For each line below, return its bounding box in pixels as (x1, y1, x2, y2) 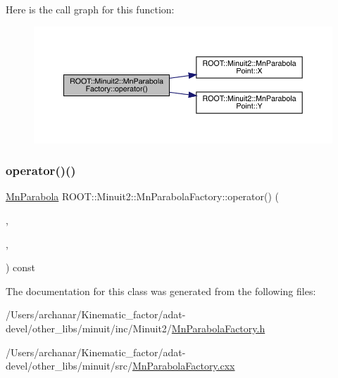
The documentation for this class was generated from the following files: (6, 283, 316, 298)
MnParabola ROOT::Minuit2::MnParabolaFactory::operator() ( (6, 189, 280, 204)
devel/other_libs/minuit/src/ (6, 358, 132, 373)
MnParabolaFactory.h (171, 320, 265, 335)
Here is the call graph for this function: (6, 2, 175, 16)
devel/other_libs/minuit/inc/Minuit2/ (6, 320, 172, 335)
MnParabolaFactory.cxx (132, 358, 235, 373)
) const (6, 260, 36, 275)
